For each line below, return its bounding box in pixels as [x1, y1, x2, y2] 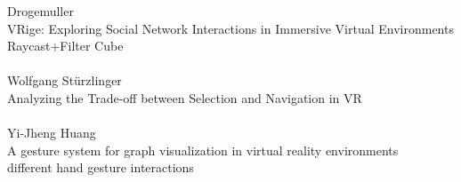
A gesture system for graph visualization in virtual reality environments [7, 140, 399, 159]
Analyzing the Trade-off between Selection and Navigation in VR [7, 88, 362, 107]
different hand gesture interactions [7, 158, 194, 177]
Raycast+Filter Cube [7, 36, 124, 55]
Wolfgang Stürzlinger [7, 71, 122, 90]
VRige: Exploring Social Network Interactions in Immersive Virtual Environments [7, 19, 454, 37]
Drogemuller [7, 2, 74, 20]
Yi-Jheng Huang [7, 123, 96, 142]
